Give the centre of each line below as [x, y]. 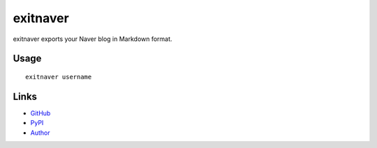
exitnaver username [59, 77]
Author [40, 133]
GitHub [40, 113]
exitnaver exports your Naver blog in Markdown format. [93, 39]
